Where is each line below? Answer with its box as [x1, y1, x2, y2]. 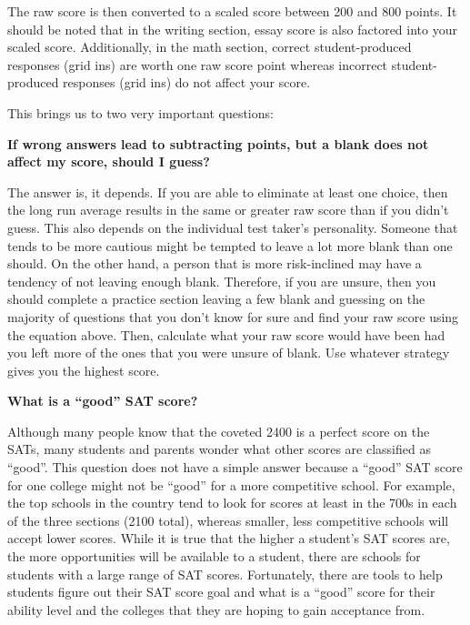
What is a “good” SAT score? [7, 391, 198, 410]
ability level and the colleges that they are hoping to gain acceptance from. [7, 600, 425, 619]
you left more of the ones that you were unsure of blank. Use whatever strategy [7, 343, 450, 362]
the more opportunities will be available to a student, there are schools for [7, 547, 421, 566]
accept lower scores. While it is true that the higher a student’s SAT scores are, [7, 529, 450, 548]
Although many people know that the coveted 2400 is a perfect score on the [7, 421, 430, 440]
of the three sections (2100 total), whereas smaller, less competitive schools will [7, 510, 449, 529]
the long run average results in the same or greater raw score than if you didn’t [7, 200, 449, 219]
